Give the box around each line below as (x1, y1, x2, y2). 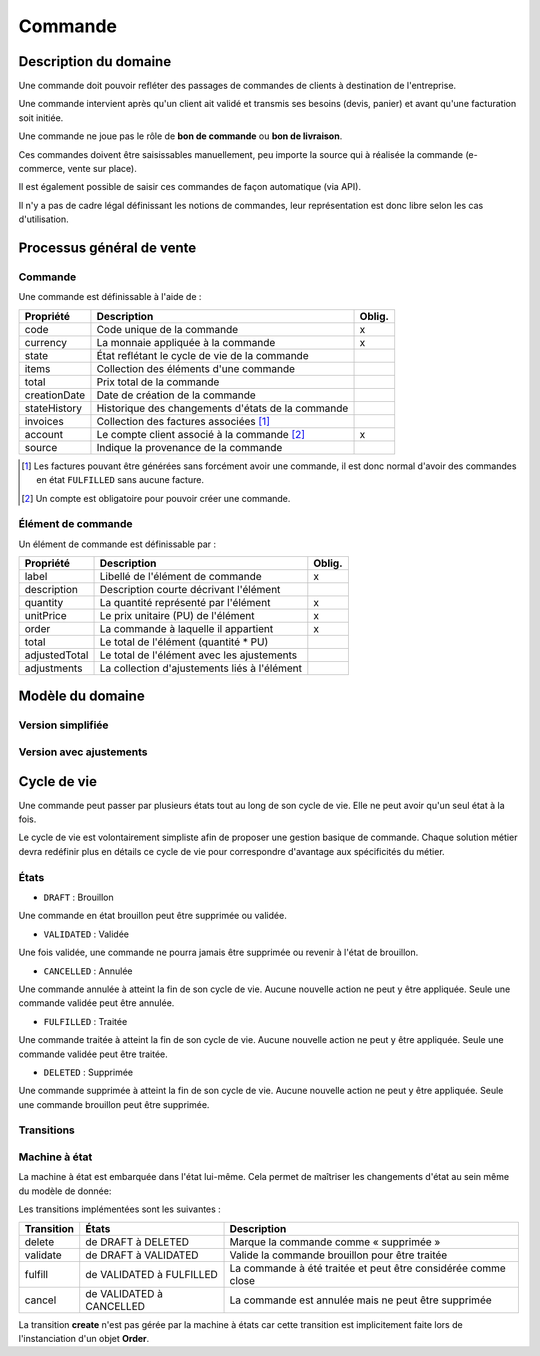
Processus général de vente (18, 240, 197, 256)
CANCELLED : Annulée (43, 965, 133, 977)
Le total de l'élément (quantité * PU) (99, 635, 269, 649)
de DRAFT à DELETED (85, 1235, 190, 1249)
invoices (24, 414, 64, 428)
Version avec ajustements (18, 745, 149, 759)
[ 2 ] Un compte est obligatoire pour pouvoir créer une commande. (21, 492, 291, 504)
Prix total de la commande (96, 375, 220, 389)
